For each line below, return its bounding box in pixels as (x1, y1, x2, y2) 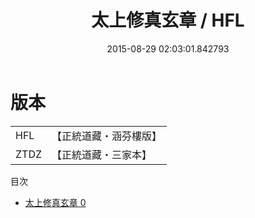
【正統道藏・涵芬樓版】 (51, 129, 163, 143)
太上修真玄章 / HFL (91, 9, 245, 32)
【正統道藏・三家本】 (51, 147, 153, 161)
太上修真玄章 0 (24, 196, 87, 208)
